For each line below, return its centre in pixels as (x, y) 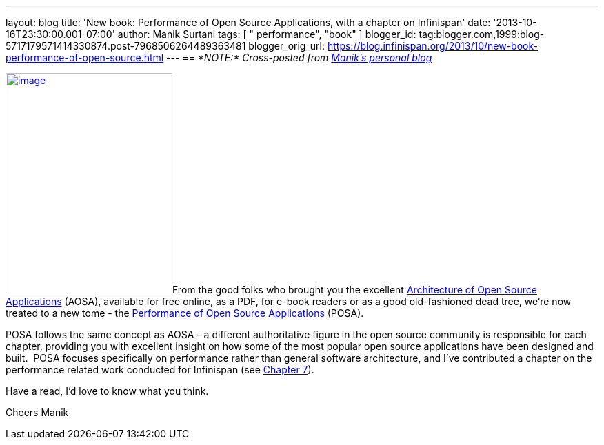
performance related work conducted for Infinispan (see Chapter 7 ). (160, 370)
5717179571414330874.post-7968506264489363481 (126, 46)
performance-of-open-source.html (85, 58)
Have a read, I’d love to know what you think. (107, 391)
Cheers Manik (37, 412)
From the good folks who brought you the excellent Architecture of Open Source (355, 290)
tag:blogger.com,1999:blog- (482, 34)
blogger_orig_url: (287, 46)
